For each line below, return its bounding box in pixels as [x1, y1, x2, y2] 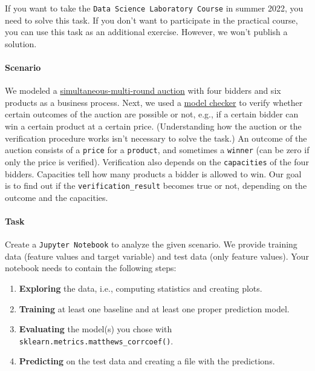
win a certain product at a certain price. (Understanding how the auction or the [5, 120, 302, 133]
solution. [5, 37, 37, 50]
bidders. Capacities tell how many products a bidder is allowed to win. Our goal [5, 167, 302, 180]
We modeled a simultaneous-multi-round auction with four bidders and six [5, 84, 281, 97]
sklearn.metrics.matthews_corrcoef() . [19, 334, 174, 347]
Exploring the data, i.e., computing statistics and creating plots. [19, 282, 262, 294]
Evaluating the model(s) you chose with [19, 323, 172, 335]
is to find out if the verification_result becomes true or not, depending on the [5, 179, 307, 192]
